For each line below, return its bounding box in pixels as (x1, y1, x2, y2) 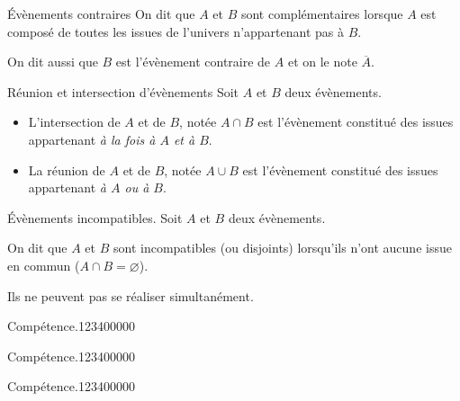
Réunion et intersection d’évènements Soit (7, 82, 239, 101)
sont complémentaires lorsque (240, 4, 403, 22)
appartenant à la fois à (28, 129, 156, 148)
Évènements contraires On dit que (7, 4, 195, 22)
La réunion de (28, 160, 105, 179)
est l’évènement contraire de (115, 52, 271, 71)
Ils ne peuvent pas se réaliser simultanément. (7, 286, 254, 305)
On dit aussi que (7, 52, 98, 71)
